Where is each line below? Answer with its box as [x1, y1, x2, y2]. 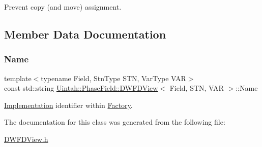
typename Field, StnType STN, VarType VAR [41, 72, 186, 83]
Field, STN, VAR [169, 83, 224, 93]
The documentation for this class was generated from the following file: [4, 117, 225, 127]
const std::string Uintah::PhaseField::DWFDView [4, 83, 158, 93]
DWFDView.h [4, 133, 48, 144]
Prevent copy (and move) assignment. [4, 2, 122, 12]
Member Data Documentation [4, 26, 166, 42]
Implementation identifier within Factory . [4, 99, 133, 110]
